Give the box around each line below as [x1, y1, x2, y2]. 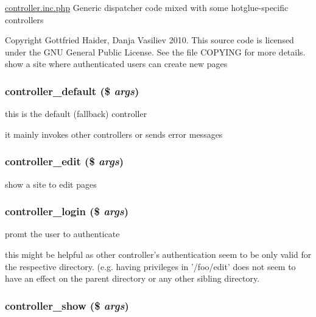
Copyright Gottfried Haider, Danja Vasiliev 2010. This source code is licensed [5, 34, 294, 46]
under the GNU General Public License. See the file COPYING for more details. [5, 45, 306, 58]
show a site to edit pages [5, 177, 97, 190]
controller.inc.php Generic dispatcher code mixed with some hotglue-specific [5, 1, 289, 13]
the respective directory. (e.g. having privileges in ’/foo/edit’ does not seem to [5, 260, 296, 272]
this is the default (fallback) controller [5, 107, 147, 120]
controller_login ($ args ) [5, 204, 129, 219]
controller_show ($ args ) [5, 297, 129, 313]
